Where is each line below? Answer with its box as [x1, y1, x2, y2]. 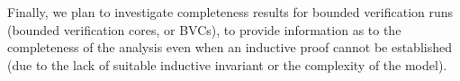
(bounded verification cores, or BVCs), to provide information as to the [7, 20, 401, 39]
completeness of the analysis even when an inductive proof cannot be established [7, 38, 452, 57]
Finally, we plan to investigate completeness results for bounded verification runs [7, 3, 454, 21]
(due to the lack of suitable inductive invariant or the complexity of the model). [7, 55, 447, 74]
